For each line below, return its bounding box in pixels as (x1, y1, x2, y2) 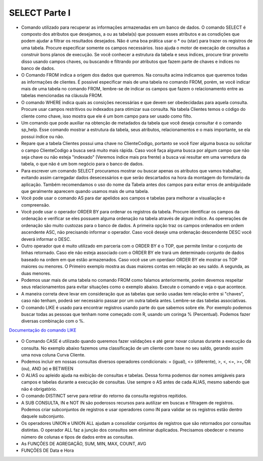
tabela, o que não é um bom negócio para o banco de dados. (21, 161, 144, 167)
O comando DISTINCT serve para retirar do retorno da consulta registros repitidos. (21, 393, 188, 399)
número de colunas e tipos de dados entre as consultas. (21, 434, 134, 440)
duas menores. (21, 270, 51, 276)
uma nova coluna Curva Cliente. (21, 352, 86, 357)
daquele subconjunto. (21, 413, 65, 419)
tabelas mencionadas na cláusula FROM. (21, 93, 103, 99)
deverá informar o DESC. (21, 236, 72, 242)
